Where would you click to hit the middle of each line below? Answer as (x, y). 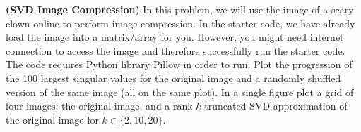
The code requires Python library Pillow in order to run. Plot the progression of (179, 64)
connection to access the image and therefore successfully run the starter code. (176, 50)
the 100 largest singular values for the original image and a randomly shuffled (173, 78)
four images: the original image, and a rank (99, 106)
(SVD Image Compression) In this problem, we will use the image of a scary (180, 9)
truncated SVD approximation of (276, 106)
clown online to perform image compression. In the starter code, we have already (180, 23)
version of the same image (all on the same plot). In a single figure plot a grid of (180, 92)
